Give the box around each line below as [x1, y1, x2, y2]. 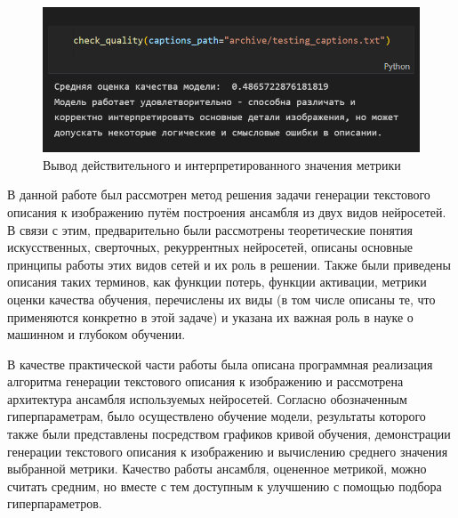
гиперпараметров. [7, 494, 102, 513]
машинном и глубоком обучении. [7, 325, 186, 344]
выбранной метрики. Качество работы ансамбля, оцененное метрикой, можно [7, 459, 427, 478]
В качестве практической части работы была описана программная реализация [7, 354, 433, 373]
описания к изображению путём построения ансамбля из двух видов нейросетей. [7, 202, 446, 221]
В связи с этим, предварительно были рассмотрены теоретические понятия [7, 220, 413, 239]
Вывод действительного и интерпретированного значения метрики [43, 155, 401, 174]
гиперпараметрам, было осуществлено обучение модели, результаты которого [7, 407, 426, 425]
